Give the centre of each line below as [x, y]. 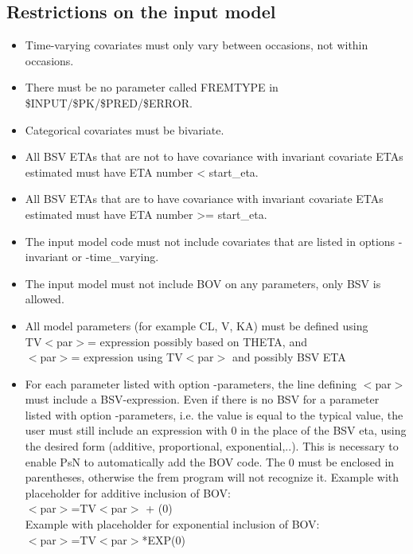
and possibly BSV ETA [289, 357]
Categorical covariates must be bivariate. [125, 129]
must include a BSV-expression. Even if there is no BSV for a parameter [202, 399]
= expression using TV [127, 357]
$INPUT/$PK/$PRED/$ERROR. [109, 102]
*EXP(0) [164, 539]
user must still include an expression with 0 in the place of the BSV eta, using [216, 430]
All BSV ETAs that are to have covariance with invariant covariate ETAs [204, 199]
